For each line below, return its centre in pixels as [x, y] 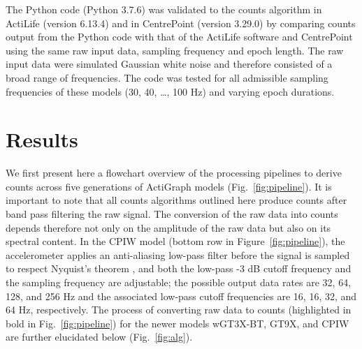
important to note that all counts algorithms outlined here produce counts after [176, 200]
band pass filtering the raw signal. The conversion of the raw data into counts [172, 214]
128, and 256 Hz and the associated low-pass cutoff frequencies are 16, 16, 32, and [181, 296]
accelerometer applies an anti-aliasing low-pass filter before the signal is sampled [178, 254]
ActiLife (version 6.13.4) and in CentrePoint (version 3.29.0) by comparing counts [181, 23]
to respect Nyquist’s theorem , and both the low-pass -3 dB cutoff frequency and [179, 268]
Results [42, 139]
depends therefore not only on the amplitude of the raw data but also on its [168, 227]
